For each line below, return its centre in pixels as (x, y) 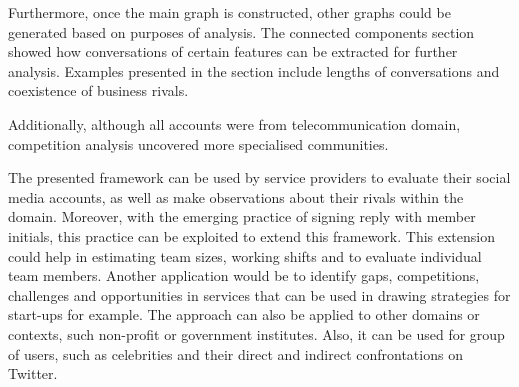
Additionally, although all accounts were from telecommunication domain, (234, 123)
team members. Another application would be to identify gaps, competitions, (244, 275)
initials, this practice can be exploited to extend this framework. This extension (252, 235)
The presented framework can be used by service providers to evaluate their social (259, 177)
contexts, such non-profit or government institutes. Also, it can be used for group (256, 333)
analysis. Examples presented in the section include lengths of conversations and (254, 70)
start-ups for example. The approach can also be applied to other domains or (244, 314)
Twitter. (33, 373)
